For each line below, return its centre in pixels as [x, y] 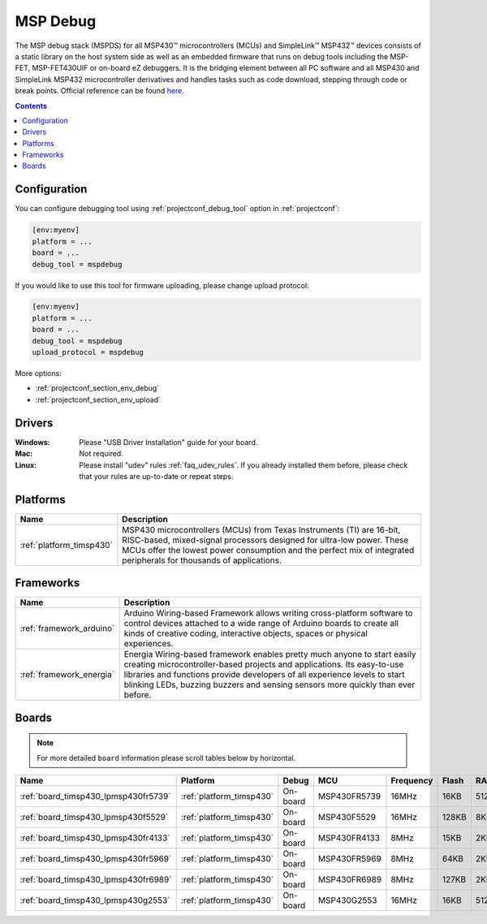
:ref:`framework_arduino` [67, 628]
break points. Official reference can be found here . [99, 91]
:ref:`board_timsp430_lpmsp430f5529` [94, 818]
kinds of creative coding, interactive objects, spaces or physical [246, 633]
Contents [31, 106]
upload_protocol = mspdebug [88, 352]
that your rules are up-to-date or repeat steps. [156, 476]
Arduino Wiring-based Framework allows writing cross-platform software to [268, 613]
